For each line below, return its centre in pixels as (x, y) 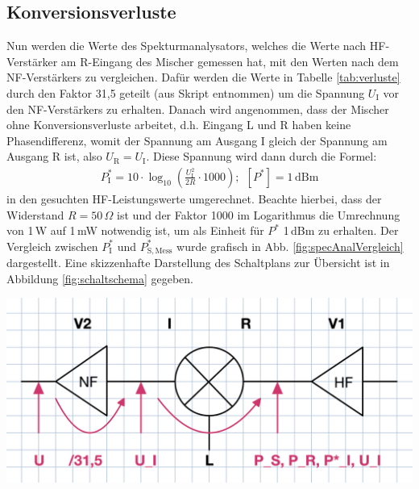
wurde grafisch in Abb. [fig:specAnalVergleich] (290, 246)
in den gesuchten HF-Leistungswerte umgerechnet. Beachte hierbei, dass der (194, 198)
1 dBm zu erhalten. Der (341, 230)
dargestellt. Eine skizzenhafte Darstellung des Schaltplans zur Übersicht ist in (198, 263)
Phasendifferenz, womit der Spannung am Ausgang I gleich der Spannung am (197, 140)
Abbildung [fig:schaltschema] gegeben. (100, 278)
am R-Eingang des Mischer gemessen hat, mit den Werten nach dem (230, 61)
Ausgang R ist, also (54, 156)
